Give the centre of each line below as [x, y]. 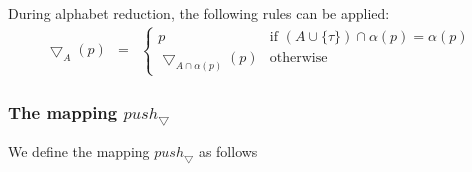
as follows [228, 151]
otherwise [298, 57]
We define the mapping [79, 151]
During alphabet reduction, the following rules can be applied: [199, 13]
